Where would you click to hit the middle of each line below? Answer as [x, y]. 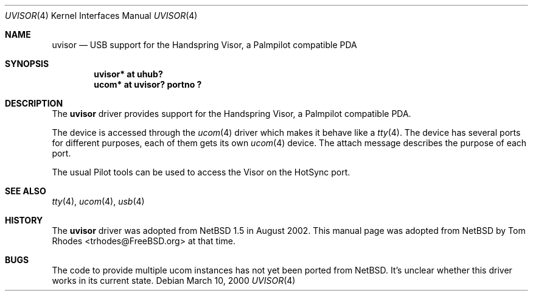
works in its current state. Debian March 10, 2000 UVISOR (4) [174, 280]
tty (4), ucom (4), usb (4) [98, 201]
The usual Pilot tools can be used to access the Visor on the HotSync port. [201, 172]
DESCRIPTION [34, 103]
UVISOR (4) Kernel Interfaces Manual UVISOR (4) [101, 16]
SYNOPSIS [27, 64]
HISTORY [24, 220]
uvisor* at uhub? [128, 74]
